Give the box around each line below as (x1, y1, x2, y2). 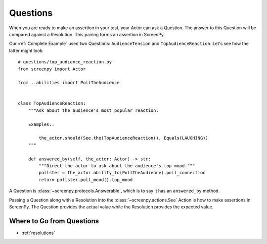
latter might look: (9, 48, 44, 53)
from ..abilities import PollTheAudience (18, 80, 120, 86)
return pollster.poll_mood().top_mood (39, 177, 133, 183)
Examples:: (28, 121, 55, 127)
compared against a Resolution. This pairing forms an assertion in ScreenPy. (9, 31, 165, 37)
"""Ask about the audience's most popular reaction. (28, 107, 159, 113)
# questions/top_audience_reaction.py (18, 59, 112, 65)
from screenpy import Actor (18, 66, 86, 72)
